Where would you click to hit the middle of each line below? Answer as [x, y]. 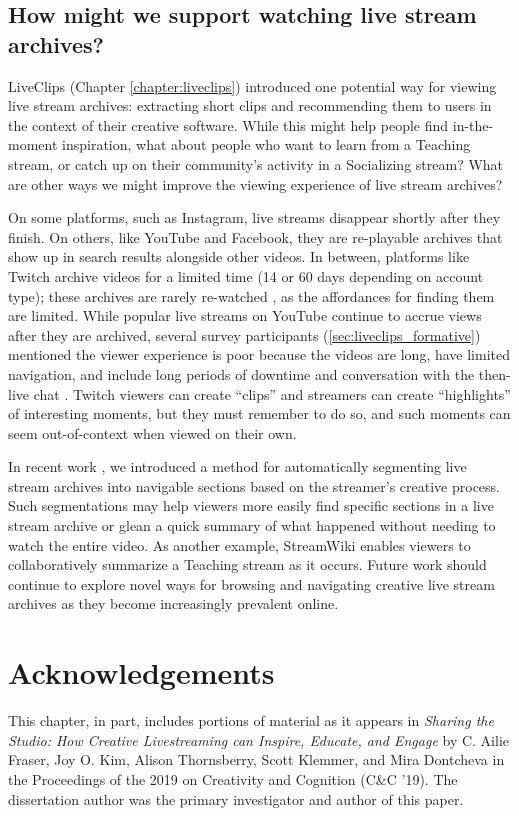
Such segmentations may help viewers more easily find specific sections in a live [251, 505]
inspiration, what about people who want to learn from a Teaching [266, 144]
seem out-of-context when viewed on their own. [152, 432]
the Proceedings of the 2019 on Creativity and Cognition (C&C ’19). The [233, 778]
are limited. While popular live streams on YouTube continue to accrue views [245, 315]
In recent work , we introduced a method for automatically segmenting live [237, 466]
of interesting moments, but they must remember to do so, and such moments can [259, 413]
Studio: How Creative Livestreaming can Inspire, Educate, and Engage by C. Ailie [259, 739]
